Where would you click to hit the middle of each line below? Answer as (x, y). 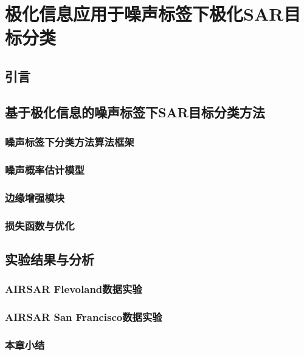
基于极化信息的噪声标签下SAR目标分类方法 (135, 112)
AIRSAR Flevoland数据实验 (74, 289)
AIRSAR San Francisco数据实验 (84, 317)
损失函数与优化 (40, 225)
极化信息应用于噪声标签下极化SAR (144, 14)
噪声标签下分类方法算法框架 (70, 142)
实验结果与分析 (50, 259)
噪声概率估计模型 (45, 169)
